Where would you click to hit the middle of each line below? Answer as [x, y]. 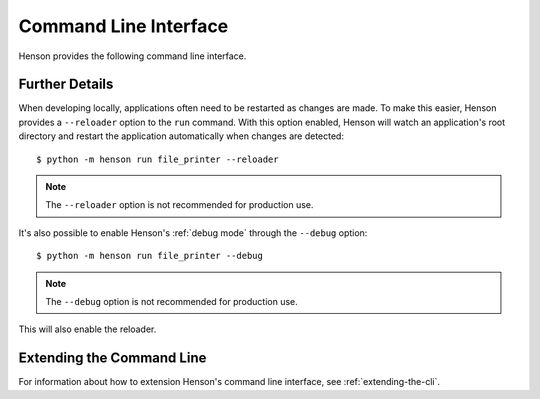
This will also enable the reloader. [87, 329]
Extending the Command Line [112, 358]
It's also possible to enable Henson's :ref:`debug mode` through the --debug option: [193, 232]
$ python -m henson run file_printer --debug [150, 256]
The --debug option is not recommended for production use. [172, 301]
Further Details [66, 84]
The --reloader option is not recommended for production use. [179, 205]
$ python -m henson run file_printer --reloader [157, 159]
